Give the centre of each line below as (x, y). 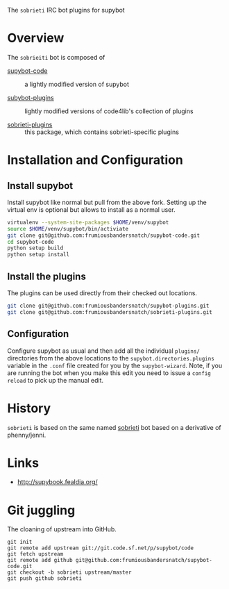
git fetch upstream (35, 554)
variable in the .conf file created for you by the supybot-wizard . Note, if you (115, 365)
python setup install (39, 255)
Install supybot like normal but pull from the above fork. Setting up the (107, 202)
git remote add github (40, 561)
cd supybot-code (31, 242)
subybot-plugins (31, 97)
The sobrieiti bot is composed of (56, 57)
